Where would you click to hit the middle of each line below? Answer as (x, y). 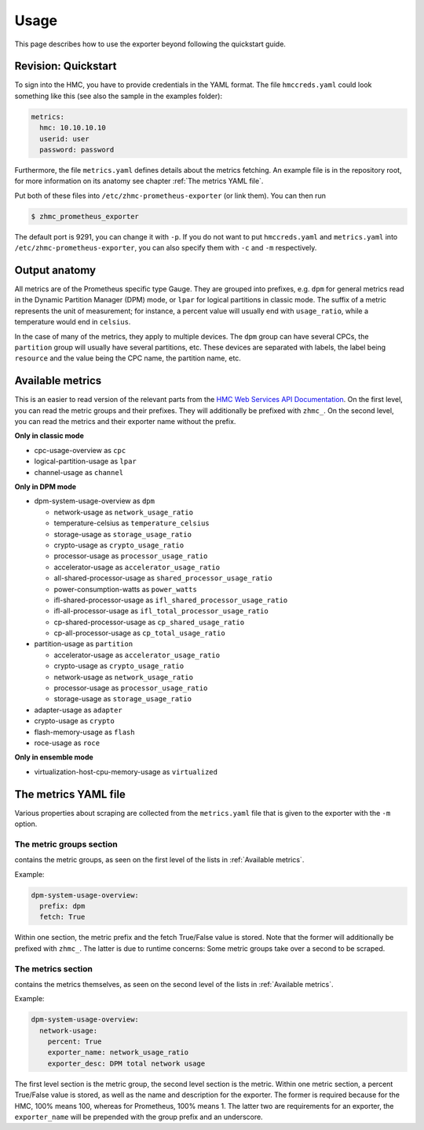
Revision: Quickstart (66, 66)
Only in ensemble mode (54, 757)
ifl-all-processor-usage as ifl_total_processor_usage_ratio (161, 611)
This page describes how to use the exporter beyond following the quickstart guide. (150, 44)
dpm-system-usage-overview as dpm (94, 501)
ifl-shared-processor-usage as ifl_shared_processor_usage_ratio (171, 600)
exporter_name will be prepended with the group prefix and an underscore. (139, 1117)
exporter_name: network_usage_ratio (118, 1053)
